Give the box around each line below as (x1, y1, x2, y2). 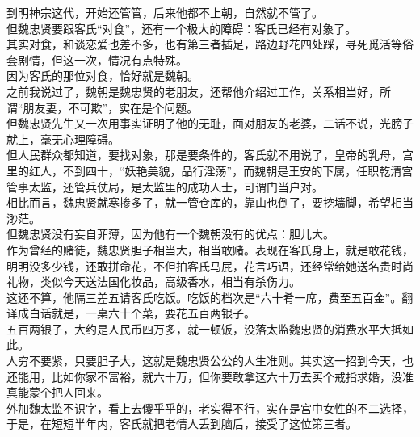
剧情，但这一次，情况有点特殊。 (17, 51, 187, 68)
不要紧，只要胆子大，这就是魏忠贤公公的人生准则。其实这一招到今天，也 (28, 352, 414, 369)
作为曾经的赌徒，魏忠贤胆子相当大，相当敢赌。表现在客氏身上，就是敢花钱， (6, 241, 414, 258)
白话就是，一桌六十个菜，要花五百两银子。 (28, 305, 255, 321)
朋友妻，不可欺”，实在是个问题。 (23, 99, 199, 116)
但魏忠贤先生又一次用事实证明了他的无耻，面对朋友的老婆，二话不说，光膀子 (6, 115, 414, 132)
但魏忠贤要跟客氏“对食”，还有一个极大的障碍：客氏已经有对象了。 (6, 19, 357, 36)
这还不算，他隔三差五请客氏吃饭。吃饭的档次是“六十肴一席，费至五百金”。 (6, 288, 402, 305)
